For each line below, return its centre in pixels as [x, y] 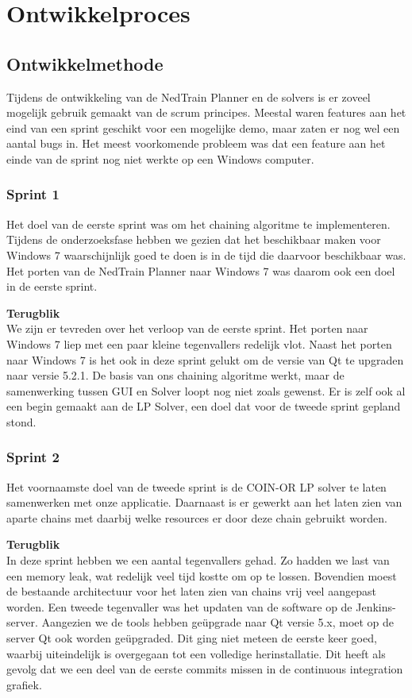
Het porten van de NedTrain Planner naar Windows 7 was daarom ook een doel [201, 270]
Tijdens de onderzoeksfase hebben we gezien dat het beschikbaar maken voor [194, 239]
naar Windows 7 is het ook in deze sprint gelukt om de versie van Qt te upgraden [205, 359]
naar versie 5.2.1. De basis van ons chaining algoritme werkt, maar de [175, 375]
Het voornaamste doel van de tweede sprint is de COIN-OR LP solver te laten [196, 486]
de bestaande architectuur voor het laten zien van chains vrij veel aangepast [191, 591]
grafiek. [24, 684]
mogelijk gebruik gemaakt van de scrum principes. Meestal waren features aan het [206, 112]
